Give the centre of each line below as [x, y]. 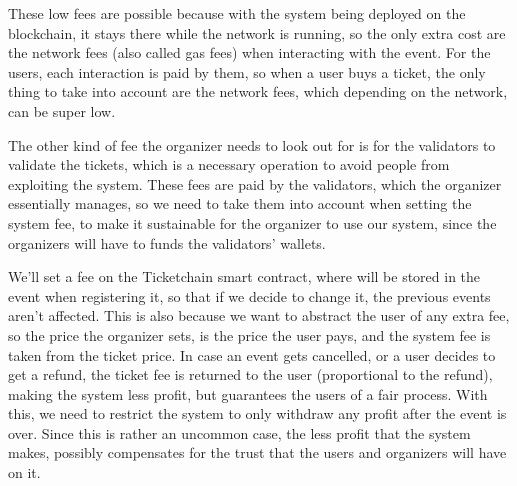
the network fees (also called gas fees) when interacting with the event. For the [249, 52]
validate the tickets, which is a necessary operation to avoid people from [229, 164]
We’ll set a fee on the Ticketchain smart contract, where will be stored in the [244, 276]
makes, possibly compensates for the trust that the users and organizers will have [257, 452]
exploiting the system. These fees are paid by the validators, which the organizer [255, 183]
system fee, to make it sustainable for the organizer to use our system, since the [252, 222]
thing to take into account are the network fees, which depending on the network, [258, 91]
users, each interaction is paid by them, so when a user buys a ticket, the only [247, 71]
